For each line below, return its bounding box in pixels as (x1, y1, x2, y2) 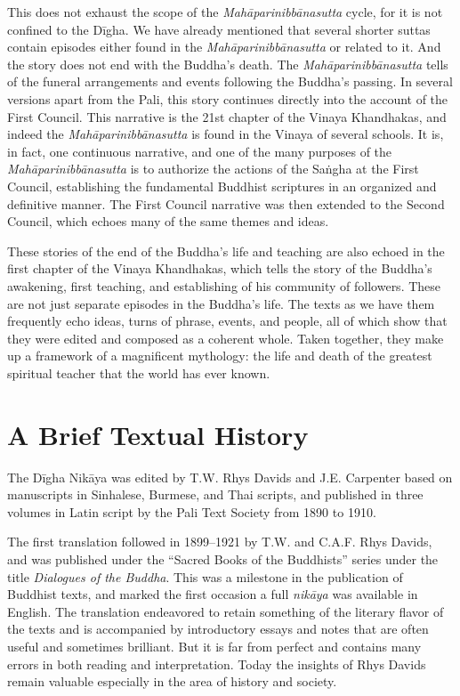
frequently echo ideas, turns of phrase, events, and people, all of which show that (7, 312, 448, 330)
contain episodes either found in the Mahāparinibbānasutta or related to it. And (7, 37, 441, 56)
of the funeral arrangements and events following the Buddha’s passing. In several (7, 72, 453, 91)
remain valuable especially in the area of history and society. (7, 672, 337, 691)
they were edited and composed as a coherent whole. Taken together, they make (7, 328, 444, 347)
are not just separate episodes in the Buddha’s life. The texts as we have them (7, 294, 435, 312)
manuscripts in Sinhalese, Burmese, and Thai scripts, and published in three (7, 485, 424, 504)
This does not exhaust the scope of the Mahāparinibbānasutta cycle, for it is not (7, 3, 443, 20)
